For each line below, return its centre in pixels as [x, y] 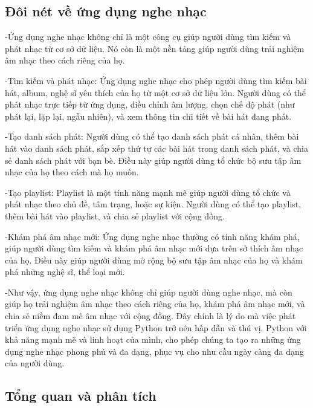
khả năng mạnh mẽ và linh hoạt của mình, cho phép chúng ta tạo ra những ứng [153, 339]
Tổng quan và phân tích [81, 396]
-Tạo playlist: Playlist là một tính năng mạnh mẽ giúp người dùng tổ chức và [148, 192]
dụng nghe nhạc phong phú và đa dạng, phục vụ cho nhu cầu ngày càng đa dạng [154, 351]
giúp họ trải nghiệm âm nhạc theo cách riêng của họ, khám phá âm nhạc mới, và [155, 304]
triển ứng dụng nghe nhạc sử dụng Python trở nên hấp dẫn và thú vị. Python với [156, 327]
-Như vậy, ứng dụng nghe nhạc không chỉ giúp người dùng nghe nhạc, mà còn [149, 292]
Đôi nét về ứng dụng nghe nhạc [106, 11]
